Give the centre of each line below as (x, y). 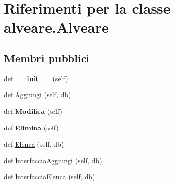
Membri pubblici (47, 58)
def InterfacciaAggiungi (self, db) (53, 160)
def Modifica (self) (33, 111)
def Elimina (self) (31, 127)
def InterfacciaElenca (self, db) (50, 176)
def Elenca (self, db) (34, 144)
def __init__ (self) (36, 78)
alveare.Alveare (56, 27)
